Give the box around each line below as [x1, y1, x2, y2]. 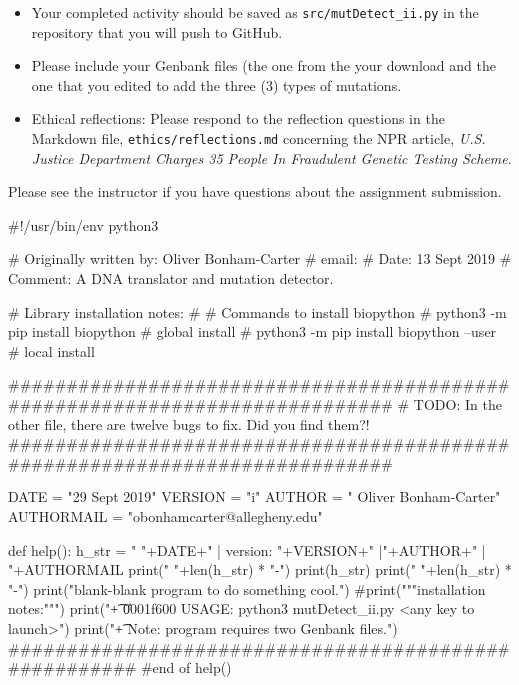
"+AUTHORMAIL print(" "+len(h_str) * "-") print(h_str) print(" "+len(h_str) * [8, 559, 512, 580]
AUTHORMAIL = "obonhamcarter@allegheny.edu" [8, 506, 323, 526]
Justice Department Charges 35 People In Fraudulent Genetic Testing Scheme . [31, 147, 512, 168]
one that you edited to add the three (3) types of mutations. [31, 74, 402, 95]
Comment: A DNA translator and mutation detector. [8, 268, 334, 289]
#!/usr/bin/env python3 [8, 214, 159, 235]
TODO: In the [413, 394, 502, 415]
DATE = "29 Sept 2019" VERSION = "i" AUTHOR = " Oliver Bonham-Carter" [8, 486, 501, 507]
